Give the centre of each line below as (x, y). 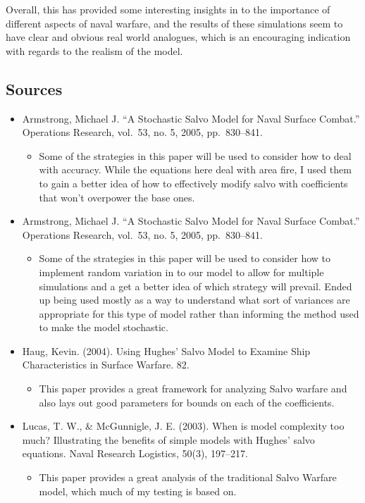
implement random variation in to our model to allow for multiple (181, 272)
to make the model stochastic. (104, 327)
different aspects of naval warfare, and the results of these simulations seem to (174, 23)
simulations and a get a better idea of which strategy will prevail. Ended (196, 286)
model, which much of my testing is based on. (138, 491)
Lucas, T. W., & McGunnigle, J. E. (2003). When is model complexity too (183, 426)
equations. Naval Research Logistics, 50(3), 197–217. (135, 453)
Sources (34, 88)
